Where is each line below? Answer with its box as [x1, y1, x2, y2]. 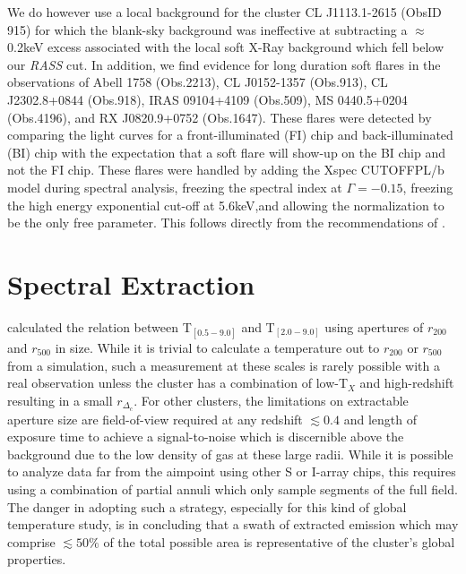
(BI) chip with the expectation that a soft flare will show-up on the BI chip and [7, 142, 446, 161]
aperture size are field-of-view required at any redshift [7, 409, 303, 428]
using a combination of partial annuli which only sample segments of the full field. [7, 480, 458, 499]
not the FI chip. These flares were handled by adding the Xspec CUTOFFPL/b [7, 160, 444, 179]
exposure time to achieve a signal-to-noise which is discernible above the [7, 427, 404, 446]
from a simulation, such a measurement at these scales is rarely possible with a [7, 356, 440, 374]
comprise [7, 532, 56, 551]
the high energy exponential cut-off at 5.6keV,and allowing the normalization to [7, 195, 444, 214]
